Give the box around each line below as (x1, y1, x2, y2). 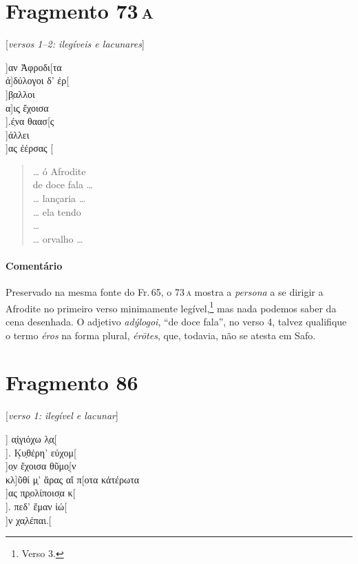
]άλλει (6, 127, 30, 141)
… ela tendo (32, 204, 81, 219)
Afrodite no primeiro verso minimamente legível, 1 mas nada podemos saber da (6, 299, 337, 315)
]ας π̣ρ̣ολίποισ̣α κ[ (6, 485, 76, 500)
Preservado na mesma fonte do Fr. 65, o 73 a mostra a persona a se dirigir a (6, 285, 324, 299)
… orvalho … (32, 231, 83, 245)
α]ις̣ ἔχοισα (6, 100, 49, 114)
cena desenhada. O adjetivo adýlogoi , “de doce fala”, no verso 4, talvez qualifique (6, 314, 347, 329)
